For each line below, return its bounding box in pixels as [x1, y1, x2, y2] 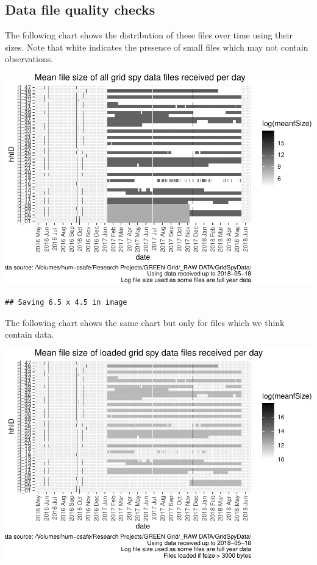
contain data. [5, 328, 54, 341]
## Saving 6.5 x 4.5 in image [5, 297, 127, 307]
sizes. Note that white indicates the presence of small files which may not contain [5, 40, 308, 53]
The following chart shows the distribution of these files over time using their [5, 29, 293, 41]
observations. [5, 52, 54, 65]
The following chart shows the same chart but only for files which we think [5, 316, 285, 329]
